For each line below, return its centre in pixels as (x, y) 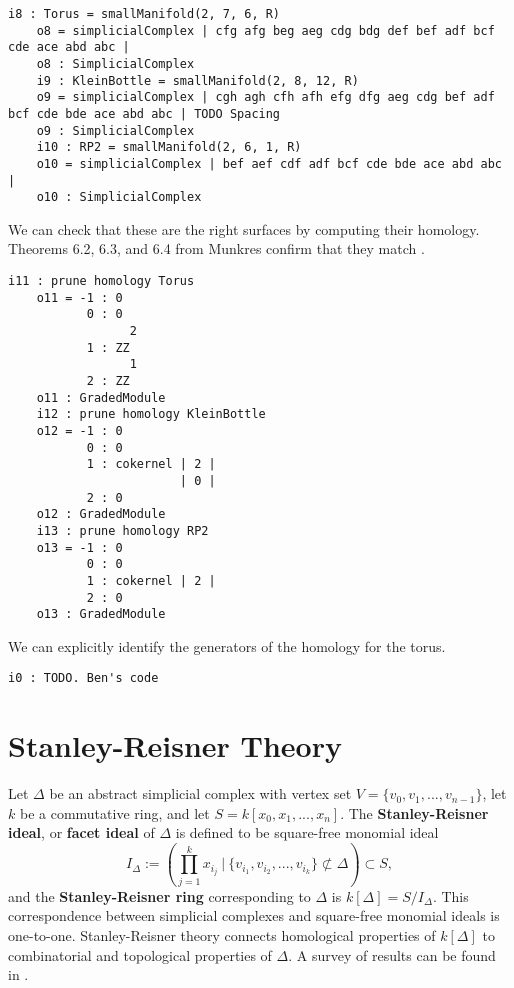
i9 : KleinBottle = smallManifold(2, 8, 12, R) (197, 80)
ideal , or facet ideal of (81, 832)
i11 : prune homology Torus (101, 281)
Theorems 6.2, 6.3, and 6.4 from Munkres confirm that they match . (216, 248)
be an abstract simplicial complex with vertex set (200, 793)
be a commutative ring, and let (114, 812)
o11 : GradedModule (101, 397)
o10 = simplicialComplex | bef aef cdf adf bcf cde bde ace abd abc (269, 163)
